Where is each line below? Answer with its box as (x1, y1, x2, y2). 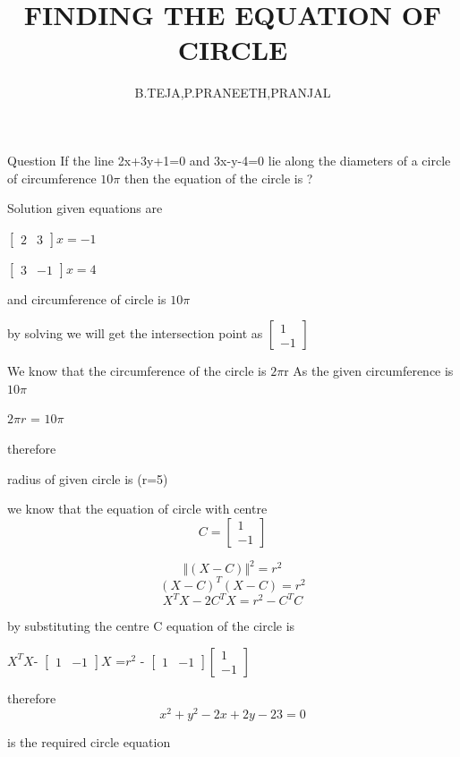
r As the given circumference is (284, 361, 454, 380)
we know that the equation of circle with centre (7, 499, 268, 518)
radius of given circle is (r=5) (7, 469, 168, 488)
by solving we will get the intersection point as (7, 324, 263, 343)
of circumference (7, 168, 97, 187)
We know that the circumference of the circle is (7, 361, 267, 380)
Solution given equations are (7, 199, 163, 217)
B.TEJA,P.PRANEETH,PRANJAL (134, 83, 331, 102)
